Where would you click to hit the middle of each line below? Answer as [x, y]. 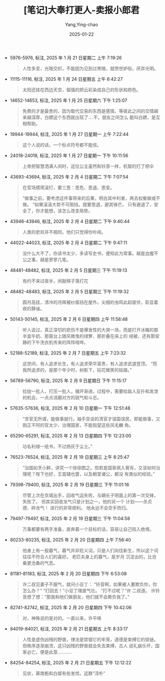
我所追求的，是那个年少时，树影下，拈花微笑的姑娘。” [77, 370]
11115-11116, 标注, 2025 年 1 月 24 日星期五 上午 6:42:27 [66, 79]
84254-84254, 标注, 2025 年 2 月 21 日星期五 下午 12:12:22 [70, 662]
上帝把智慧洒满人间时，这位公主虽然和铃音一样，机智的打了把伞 [88, 166]
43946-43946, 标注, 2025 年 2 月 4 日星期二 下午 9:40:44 [70, 221]
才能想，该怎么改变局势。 [66, 211]
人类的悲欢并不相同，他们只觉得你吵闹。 [64, 232]
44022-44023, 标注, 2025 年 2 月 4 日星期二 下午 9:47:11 [68, 242]
